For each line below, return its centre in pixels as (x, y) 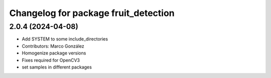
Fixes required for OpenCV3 (51, 60)
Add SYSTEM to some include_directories (65, 39)
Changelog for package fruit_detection (92, 13)
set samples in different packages (57, 67)
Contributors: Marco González (53, 46)
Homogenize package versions (54, 53)
